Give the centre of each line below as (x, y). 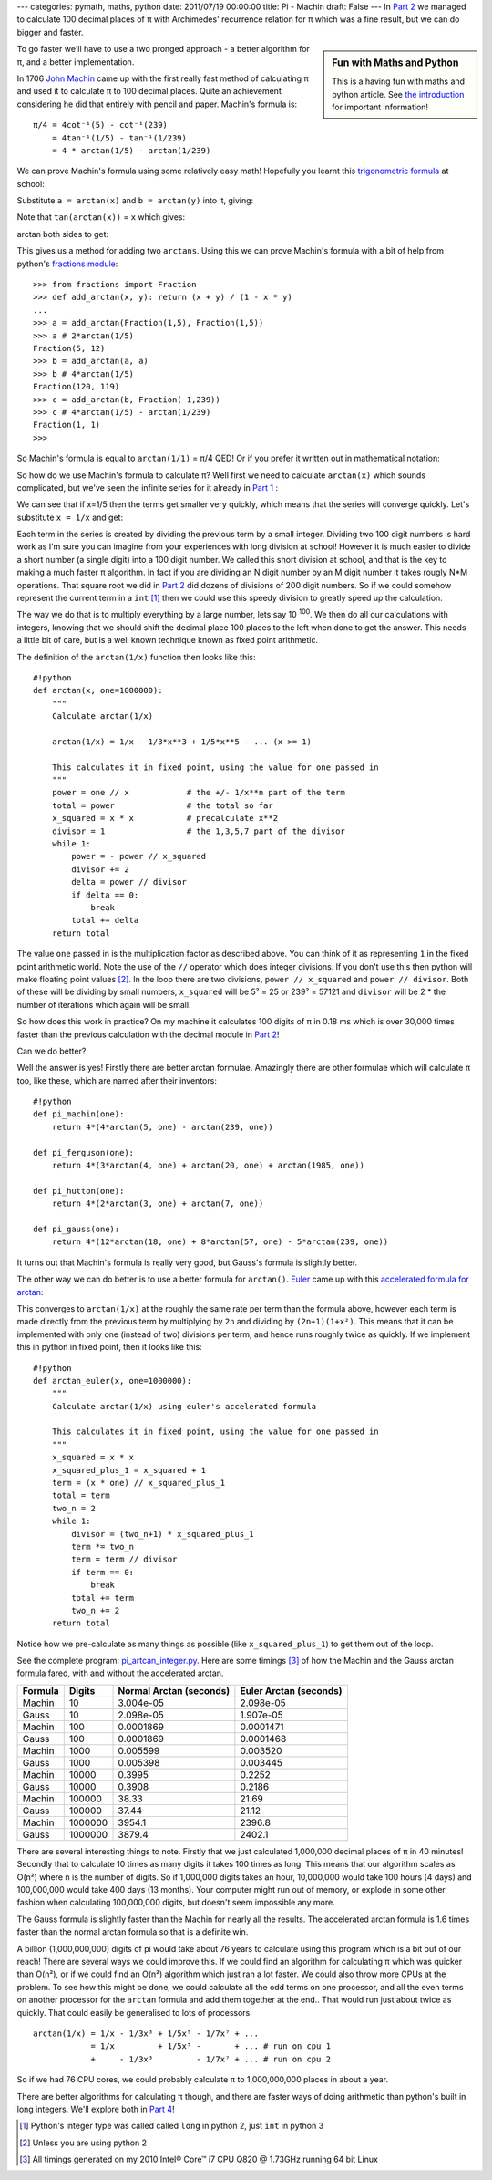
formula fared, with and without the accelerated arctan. (120, 1673)
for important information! (380, 107)
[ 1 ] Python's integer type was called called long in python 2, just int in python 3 (172, 2126)
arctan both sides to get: (63, 234)
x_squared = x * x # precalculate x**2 (164, 818)
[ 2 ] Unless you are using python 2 (83, 2143)
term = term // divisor (124, 1559)
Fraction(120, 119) (77, 387)
